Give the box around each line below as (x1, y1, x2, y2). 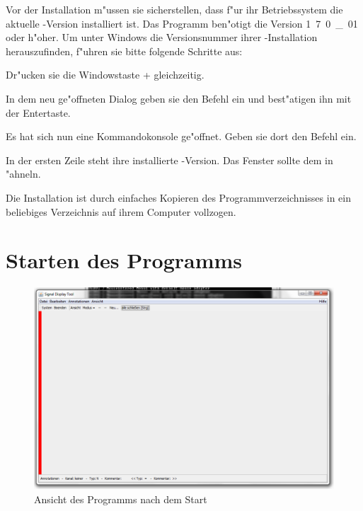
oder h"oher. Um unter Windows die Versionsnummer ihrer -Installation (6, 30, 318, 45)
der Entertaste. (6, 105, 71, 120)
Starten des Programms (6, 246, 243, 275)
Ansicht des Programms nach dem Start (34, 491, 207, 506)
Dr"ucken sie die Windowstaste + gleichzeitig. (6, 67, 204, 82)
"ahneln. (6, 166, 41, 181)
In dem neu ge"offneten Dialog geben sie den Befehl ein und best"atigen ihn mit (6, 91, 352, 105)
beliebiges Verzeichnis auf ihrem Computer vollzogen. (6, 204, 236, 219)
